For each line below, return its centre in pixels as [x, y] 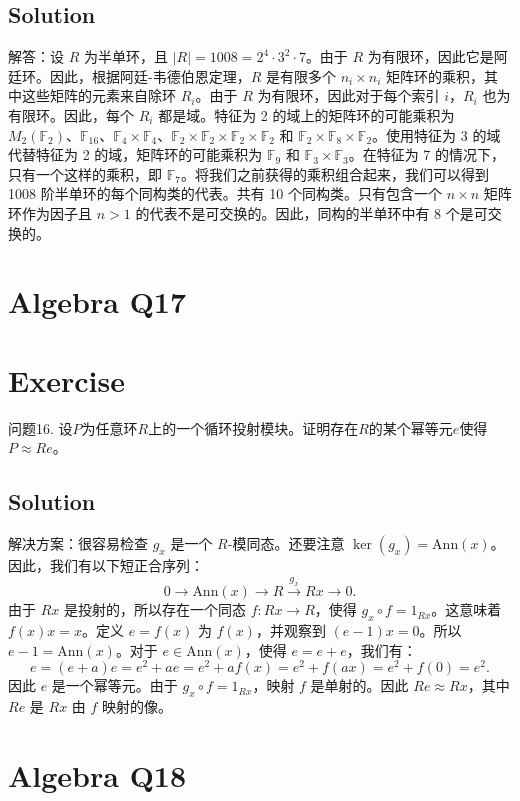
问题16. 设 [40, 427]
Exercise [66, 379]
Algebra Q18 [97, 775]
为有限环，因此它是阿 [437, 56]
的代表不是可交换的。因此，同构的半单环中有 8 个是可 [311, 212]
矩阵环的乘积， [435, 75]
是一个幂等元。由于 [114, 685]
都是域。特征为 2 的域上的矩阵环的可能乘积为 [306, 114]
